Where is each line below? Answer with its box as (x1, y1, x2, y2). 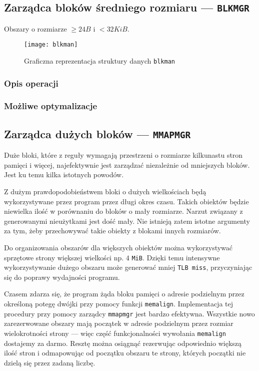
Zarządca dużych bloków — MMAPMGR (4, 126, 191, 141)
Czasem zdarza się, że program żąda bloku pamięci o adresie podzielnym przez (4, 288, 244, 299)
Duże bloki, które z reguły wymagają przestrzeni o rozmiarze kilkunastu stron (4, 150, 243, 160)
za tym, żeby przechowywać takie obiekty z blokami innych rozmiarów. (4, 225, 221, 236)
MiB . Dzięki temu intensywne (131, 252, 220, 262)
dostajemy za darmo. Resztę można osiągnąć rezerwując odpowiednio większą (4, 337, 242, 348)
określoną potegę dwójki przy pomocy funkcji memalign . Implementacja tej (4, 298, 233, 308)
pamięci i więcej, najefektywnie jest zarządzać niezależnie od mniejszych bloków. (4, 159, 250, 170)
